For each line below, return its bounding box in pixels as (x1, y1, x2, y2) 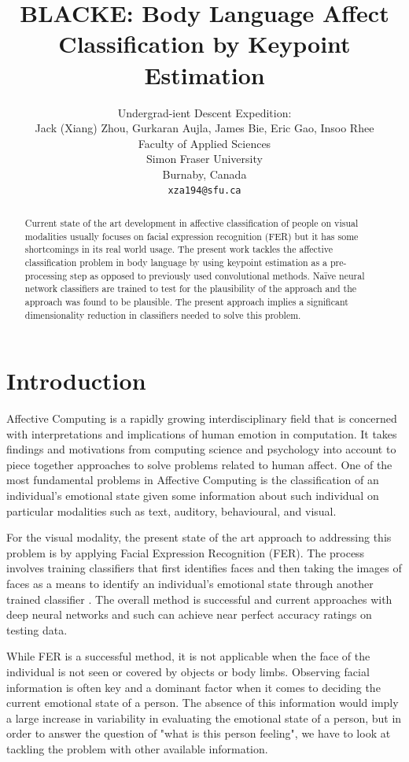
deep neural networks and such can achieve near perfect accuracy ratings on (6, 606, 372, 623)
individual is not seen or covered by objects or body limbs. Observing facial (6, 664, 370, 680)
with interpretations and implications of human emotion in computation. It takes (6, 425, 397, 442)
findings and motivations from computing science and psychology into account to (6, 441, 396, 457)
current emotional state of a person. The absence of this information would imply (6, 694, 399, 711)
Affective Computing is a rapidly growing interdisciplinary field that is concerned (6, 410, 397, 427)
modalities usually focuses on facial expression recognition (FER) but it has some (24, 229, 359, 242)
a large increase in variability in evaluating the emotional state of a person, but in (6, 709, 402, 726)
